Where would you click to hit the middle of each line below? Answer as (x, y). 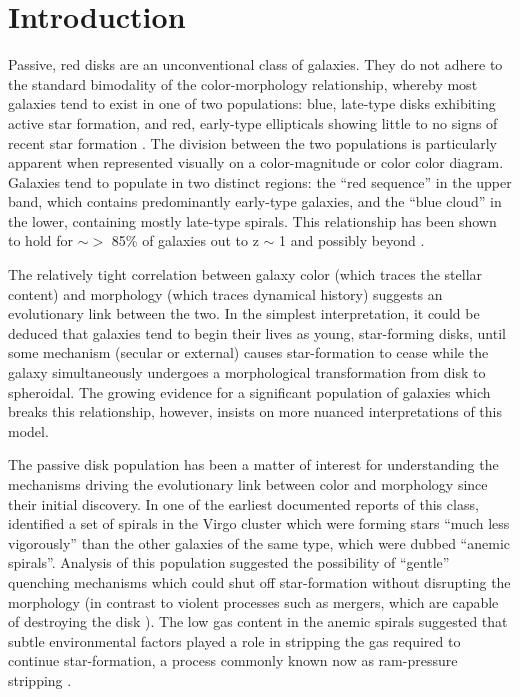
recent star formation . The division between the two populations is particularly (252, 142)
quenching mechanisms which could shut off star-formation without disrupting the (259, 581)
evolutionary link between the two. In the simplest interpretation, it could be (244, 313)
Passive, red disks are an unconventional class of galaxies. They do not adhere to (255, 64)
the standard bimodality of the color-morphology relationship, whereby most (243, 83)
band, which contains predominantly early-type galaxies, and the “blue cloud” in (255, 201)
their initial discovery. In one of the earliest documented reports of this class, (243, 503)
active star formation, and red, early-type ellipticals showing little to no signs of (253, 122)
